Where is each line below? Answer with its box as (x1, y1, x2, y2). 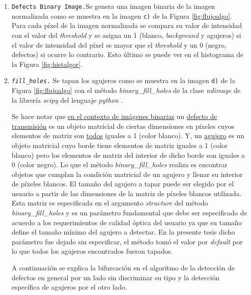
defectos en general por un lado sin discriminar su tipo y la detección (11, 272, 220, 282)
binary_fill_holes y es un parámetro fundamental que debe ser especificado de (11, 207, 247, 218)
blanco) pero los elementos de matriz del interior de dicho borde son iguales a (11, 149, 245, 160)
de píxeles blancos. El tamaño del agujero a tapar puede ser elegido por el (11, 178, 234, 189)
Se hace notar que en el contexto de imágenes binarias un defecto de (11, 111, 217, 121)
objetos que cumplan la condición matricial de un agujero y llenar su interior (11, 169, 243, 179)
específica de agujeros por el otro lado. (11, 282, 127, 292)
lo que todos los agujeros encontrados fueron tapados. (11, 246, 173, 256)
